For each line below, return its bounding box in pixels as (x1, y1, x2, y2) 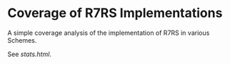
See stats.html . (7, 50, 52, 58)
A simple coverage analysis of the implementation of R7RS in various (7, 28, 210, 37)
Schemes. (7, 36, 37, 44)
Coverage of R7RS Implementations (7, 5, 223, 21)
